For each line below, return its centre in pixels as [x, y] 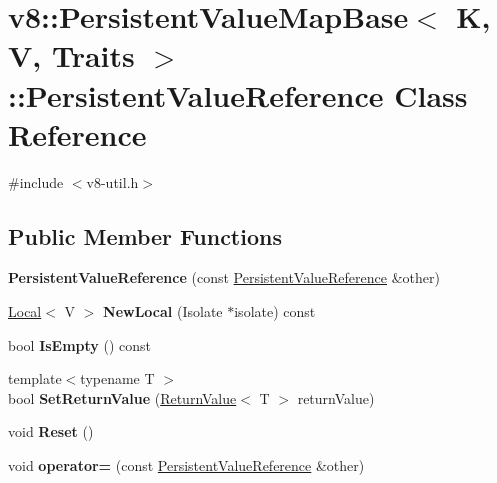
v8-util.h [112, 181]
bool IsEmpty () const [80, 344]
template [35, 378]
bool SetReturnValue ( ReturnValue [122, 397]
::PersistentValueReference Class [238, 94]
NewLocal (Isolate [163, 311]
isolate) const [275, 311]
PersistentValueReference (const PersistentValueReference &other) [224, 277]
